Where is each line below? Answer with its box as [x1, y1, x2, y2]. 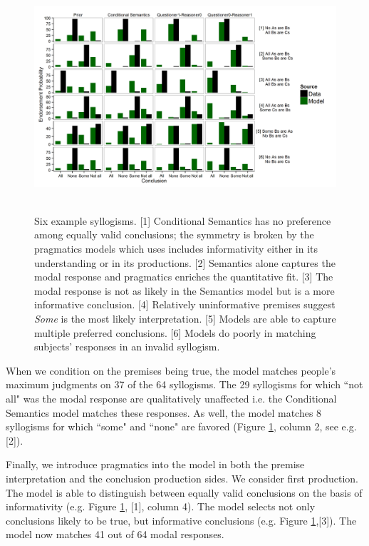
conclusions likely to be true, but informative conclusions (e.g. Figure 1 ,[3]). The [6, 512, 357, 527]
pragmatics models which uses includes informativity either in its [34, 241, 318, 256]
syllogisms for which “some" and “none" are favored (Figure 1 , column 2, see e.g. [6, 419, 357, 434]
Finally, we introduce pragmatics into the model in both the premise [6, 457, 305, 472]
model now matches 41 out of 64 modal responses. [6, 527, 224, 542]
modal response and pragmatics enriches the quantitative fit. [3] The [34, 269, 333, 284]
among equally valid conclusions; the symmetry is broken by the [34, 227, 314, 242]
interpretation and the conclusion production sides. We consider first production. [6, 470, 358, 485]
